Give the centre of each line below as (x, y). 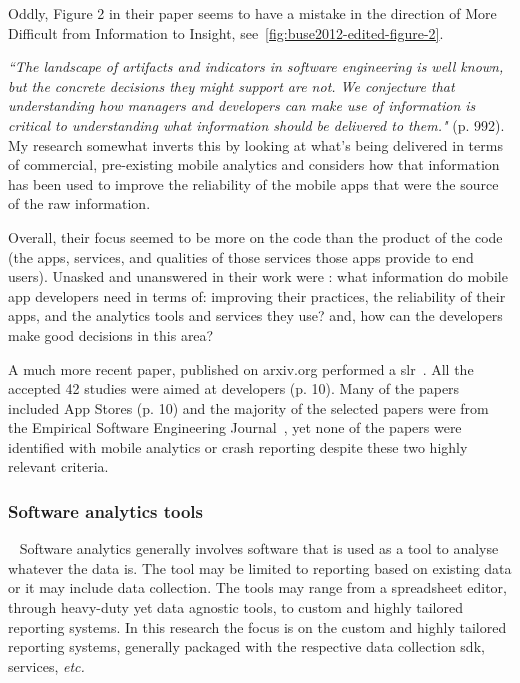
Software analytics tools (106, 510)
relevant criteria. (58, 466)
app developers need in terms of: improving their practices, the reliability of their (257, 295)
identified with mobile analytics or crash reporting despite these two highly (238, 446)
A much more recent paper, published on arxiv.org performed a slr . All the (241, 368)
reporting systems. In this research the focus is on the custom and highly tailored (257, 626)
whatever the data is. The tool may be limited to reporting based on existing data (260, 567)
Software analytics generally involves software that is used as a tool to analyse (259, 548)
